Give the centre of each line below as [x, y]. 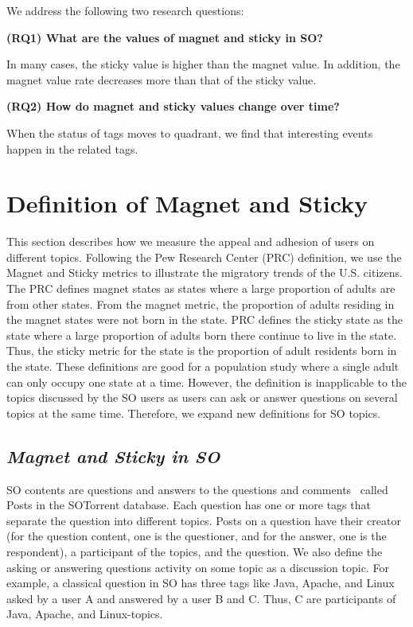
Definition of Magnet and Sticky [187, 203]
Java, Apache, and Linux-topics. [85, 614]
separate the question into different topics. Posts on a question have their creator [204, 520]
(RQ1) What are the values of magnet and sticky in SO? [165, 37]
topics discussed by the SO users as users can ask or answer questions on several [202, 397]
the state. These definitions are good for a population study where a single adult [203, 366]
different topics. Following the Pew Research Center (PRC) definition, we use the [204, 257]
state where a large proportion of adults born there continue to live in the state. [202, 335]
